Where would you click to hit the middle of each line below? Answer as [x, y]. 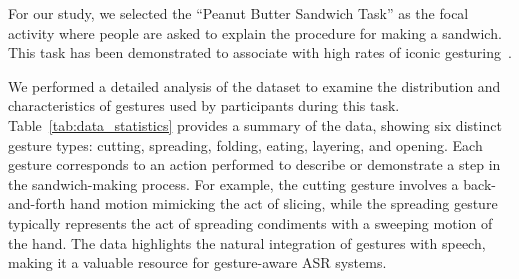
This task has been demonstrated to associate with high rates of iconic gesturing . [260, 52]
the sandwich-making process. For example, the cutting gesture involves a [233, 183]
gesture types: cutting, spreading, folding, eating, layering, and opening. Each [245, 144]
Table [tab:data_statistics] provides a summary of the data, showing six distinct [255, 124]
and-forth [37, 203]
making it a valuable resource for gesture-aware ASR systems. [197, 262]
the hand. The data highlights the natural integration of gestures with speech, [247, 242]
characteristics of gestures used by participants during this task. [204, 105]
